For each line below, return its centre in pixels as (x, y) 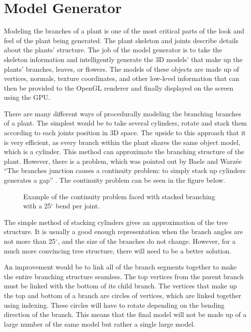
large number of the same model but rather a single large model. (100, 324)
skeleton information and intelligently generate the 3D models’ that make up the (123, 59)
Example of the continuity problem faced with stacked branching (119, 196)
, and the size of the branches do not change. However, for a (147, 241)
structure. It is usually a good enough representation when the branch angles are (124, 231)
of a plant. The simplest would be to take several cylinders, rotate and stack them (125, 123)
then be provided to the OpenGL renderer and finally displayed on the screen (119, 87)
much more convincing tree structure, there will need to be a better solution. (118, 250)
